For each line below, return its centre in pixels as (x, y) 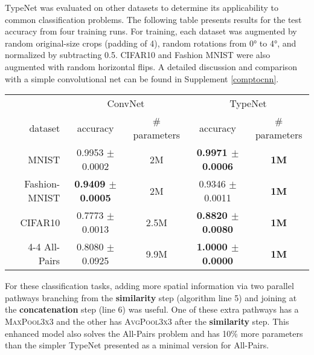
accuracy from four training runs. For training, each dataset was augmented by (151, 31)
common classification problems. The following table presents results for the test (153, 19)
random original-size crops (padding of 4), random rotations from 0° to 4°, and (151, 43)
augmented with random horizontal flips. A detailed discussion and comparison (151, 66)
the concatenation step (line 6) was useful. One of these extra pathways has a (152, 309)
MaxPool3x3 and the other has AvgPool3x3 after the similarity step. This (147, 321)
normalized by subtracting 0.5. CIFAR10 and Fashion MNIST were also (138, 55)
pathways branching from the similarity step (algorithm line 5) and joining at (151, 297)
